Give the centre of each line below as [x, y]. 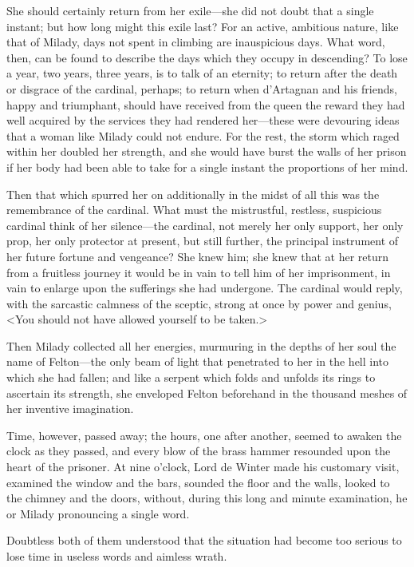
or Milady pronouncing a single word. [98, 513]
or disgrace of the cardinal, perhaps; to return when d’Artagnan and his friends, [202, 88]
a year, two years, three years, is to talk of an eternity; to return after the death [202, 73]
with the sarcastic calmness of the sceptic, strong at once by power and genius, [199, 303]
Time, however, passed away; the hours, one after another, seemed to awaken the [204, 435]
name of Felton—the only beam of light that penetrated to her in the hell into [198, 361]
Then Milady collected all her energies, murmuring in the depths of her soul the [201, 345]
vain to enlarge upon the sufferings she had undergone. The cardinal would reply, [205, 288]
